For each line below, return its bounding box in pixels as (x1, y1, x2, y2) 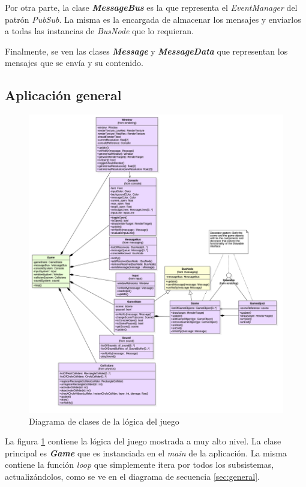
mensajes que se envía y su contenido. (5, 56, 143, 69)
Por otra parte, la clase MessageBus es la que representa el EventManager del (5, 1, 298, 13)
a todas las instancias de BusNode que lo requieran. (5, 25, 194, 37)
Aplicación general (5, 86, 122, 104)
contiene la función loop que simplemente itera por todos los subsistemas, (5, 458, 274, 471)
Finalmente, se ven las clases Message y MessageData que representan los (5, 44, 288, 57)
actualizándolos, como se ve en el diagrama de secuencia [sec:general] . (5, 470, 260, 482)
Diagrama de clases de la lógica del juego (29, 414, 179, 427)
